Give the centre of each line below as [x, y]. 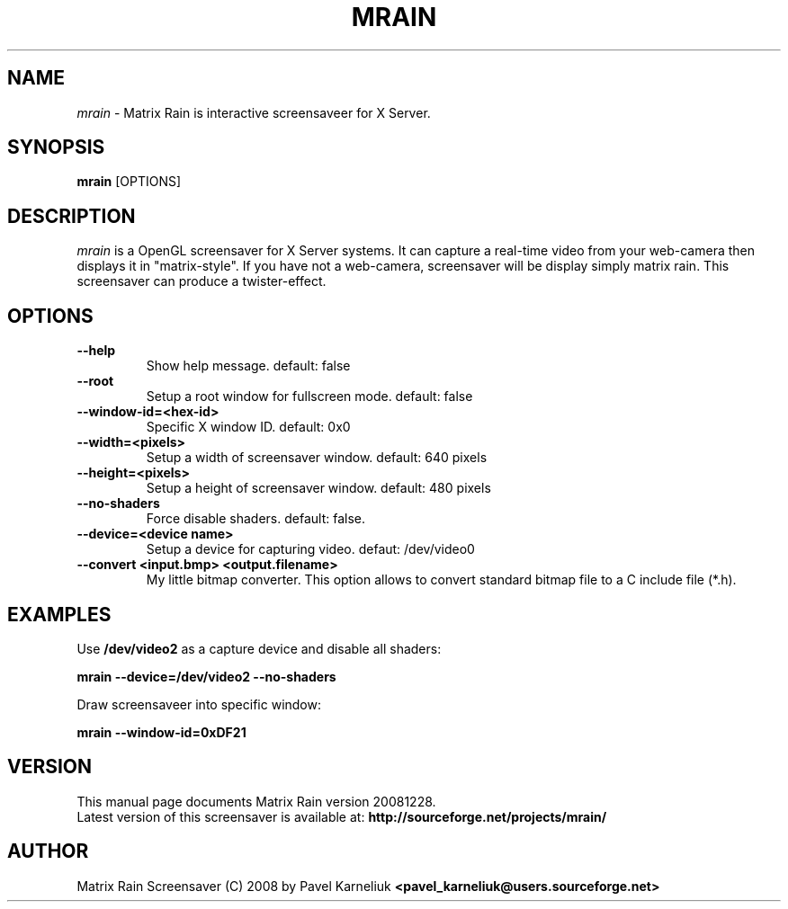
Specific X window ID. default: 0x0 [248, 427]
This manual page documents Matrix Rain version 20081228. [256, 801]
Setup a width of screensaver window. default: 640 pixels [317, 458]
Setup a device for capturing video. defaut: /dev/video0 [310, 549]
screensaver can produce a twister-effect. [201, 281]
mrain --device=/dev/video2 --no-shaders [206, 676]
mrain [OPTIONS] [129, 182]
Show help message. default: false [248, 366]
